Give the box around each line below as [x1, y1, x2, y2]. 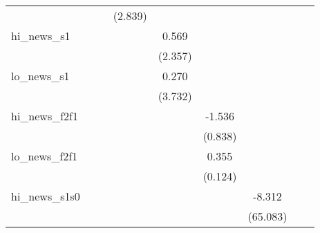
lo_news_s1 [11, 68, 70, 84]
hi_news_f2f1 [11, 108, 78, 124]
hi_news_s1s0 [11, 188, 80, 204]
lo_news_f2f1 [11, 148, 78, 164]
